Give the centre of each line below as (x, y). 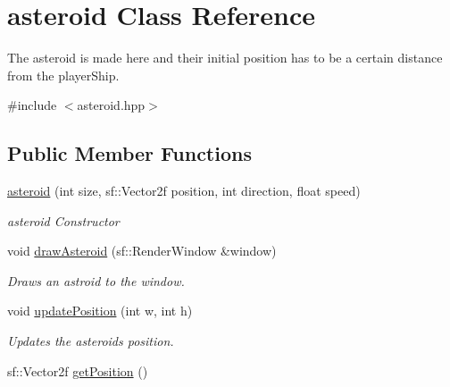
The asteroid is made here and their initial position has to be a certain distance (225, 58)
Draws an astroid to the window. (96, 280)
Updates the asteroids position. (91, 341)
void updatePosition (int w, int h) (100, 311)
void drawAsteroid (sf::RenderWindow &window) (142, 251)
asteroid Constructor (63, 220)
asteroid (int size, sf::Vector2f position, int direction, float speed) (184, 191)
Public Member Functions (129, 153)
